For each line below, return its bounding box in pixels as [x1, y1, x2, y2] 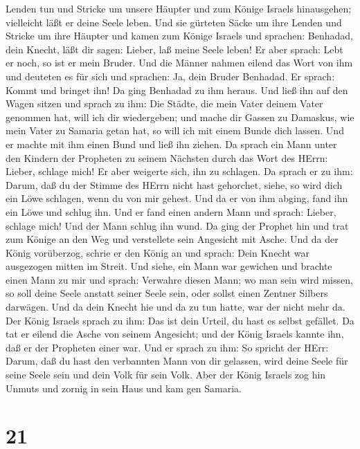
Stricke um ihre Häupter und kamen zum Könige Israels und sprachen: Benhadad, [6, 28, 353, 43]
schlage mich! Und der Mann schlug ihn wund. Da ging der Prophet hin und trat [6, 218, 349, 232]
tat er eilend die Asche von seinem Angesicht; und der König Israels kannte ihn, [6, 327, 344, 341]
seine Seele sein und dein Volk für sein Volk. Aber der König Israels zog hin [6, 367, 326, 382]
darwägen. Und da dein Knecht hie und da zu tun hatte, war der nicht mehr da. [6, 300, 345, 314]
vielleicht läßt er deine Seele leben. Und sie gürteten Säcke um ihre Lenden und [6, 15, 342, 29]
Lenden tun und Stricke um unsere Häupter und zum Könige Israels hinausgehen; [6, 1, 352, 15]
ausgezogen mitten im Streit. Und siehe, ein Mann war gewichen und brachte [6, 259, 332, 273]
